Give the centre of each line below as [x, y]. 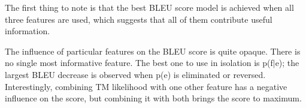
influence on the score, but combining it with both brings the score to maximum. [153, 98]
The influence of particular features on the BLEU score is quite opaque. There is [153, 51]
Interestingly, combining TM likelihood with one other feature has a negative [146, 86]
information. [28, 31]
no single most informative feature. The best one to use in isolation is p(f [139, 63]
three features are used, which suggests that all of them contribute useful [139, 19]
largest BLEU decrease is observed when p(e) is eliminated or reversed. [135, 74]
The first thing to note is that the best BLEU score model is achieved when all [149, 7]
